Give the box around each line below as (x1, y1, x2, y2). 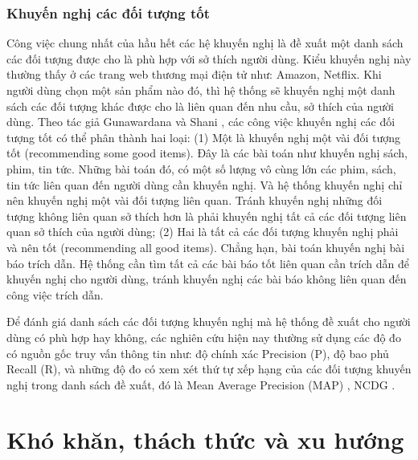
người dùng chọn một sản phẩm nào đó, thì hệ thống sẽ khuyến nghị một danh (6, 82, 395, 98)
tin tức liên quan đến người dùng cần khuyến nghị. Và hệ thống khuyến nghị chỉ (6, 176, 403, 193)
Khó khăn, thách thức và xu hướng (6, 423, 404, 456)
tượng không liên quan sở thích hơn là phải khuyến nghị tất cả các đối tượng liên (6, 207, 407, 224)
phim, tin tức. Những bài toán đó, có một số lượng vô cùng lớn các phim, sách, (6, 160, 396, 177)
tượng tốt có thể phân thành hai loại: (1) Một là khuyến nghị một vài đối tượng (6, 128, 401, 145)
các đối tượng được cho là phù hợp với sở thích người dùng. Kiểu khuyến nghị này (6, 50, 412, 67)
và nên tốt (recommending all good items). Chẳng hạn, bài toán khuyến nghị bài (6, 238, 405, 255)
